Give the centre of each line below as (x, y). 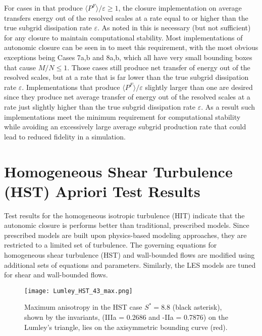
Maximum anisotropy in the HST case (83, 307)
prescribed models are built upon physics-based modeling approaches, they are (125, 235)
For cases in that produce (43, 8)
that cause (20, 67)
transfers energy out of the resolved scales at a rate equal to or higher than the (126, 17)
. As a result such (228, 106)
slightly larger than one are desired (199, 87)
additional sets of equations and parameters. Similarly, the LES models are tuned (130, 265)
